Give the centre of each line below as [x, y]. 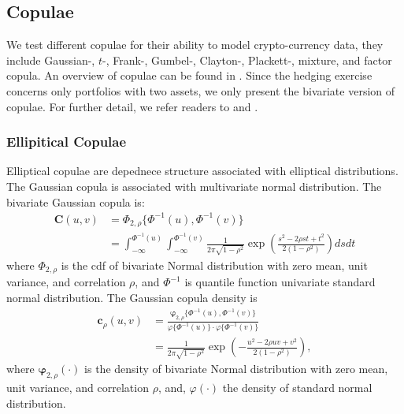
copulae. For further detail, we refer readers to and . [132, 106]
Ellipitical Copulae [67, 142]
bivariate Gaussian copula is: [76, 201]
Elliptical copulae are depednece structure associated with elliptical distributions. [202, 171]
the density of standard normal [297, 387]
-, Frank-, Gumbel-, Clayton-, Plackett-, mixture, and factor [247, 60]
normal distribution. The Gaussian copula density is [132, 297]
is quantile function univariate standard [280, 282]
